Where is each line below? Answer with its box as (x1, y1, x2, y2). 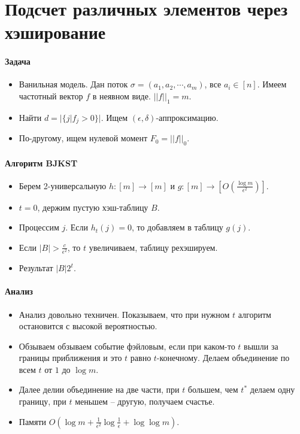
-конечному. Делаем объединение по (156, 351, 290, 364)
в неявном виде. (92, 89, 151, 102)
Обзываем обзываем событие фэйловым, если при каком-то (19, 339, 235, 352)
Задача (5, 55, 31, 68)
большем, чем (187, 383, 238, 396)
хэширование (5, 20, 106, 44)
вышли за (244, 339, 278, 352)
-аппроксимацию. (156, 111, 219, 123)
